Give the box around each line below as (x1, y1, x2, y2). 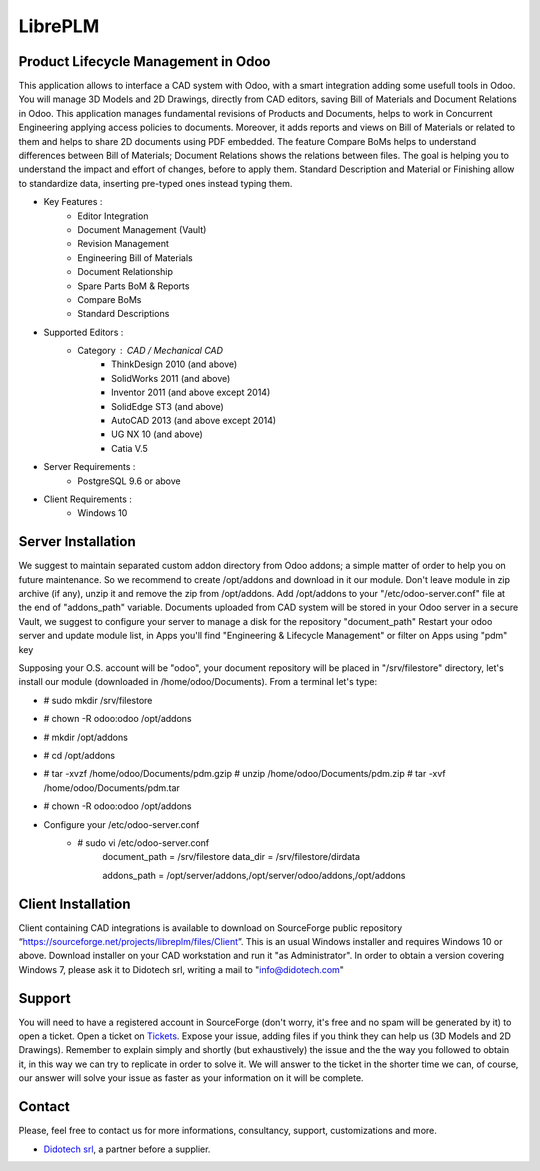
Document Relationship (77, 266, 174, 278)
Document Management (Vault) (77, 223, 207, 235)
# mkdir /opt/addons (43, 731, 129, 743)
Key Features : (43, 196, 103, 208)
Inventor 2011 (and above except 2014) (111, 386, 271, 399)
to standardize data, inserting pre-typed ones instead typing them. (18, 177, 293, 189)
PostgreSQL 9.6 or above (77, 475, 181, 487)
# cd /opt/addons (43, 749, 116, 761)
